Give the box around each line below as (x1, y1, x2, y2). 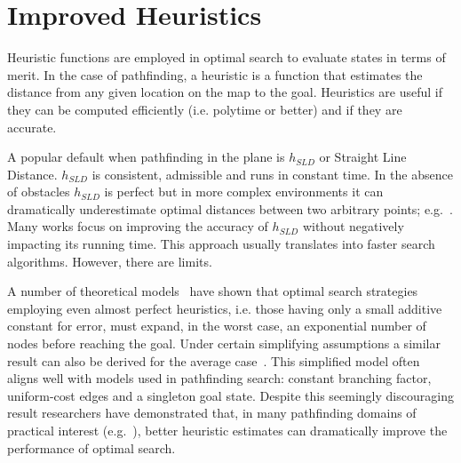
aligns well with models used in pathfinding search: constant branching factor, (7, 369, 432, 387)
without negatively (302, 217, 404, 235)
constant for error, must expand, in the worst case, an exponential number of (7, 316, 426, 335)
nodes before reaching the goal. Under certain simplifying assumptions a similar (7, 334, 441, 353)
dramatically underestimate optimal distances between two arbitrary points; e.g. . (7, 199, 453, 218)
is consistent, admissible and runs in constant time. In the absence (91, 164, 453, 183)
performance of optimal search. (7, 438, 176, 457)
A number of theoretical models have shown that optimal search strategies (7, 282, 418, 300)
